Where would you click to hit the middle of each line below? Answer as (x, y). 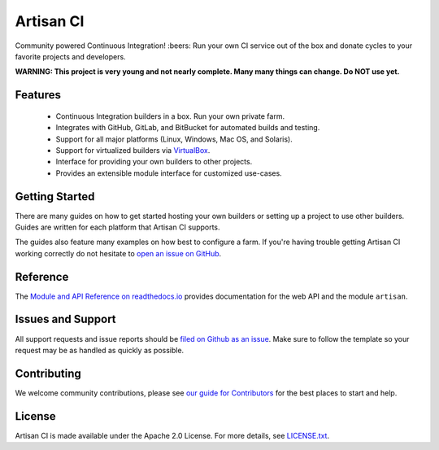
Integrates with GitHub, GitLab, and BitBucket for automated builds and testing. (188, 128)
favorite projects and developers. (70, 56)
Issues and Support (66, 319)
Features (38, 95)
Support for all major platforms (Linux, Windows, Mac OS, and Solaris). (174, 139)
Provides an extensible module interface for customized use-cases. (169, 173)
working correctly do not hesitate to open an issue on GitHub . (118, 253)
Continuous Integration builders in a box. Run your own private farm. (170, 116)
